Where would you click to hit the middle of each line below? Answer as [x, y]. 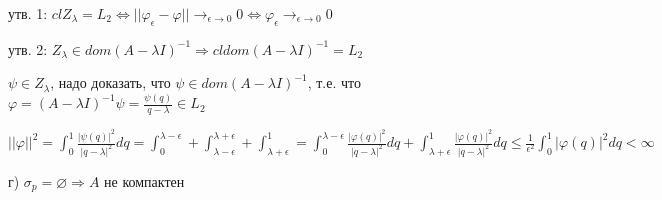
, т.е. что [334, 82]
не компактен [144, 180]
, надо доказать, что [110, 82]
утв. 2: [28, 48]
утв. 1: [28, 13]
